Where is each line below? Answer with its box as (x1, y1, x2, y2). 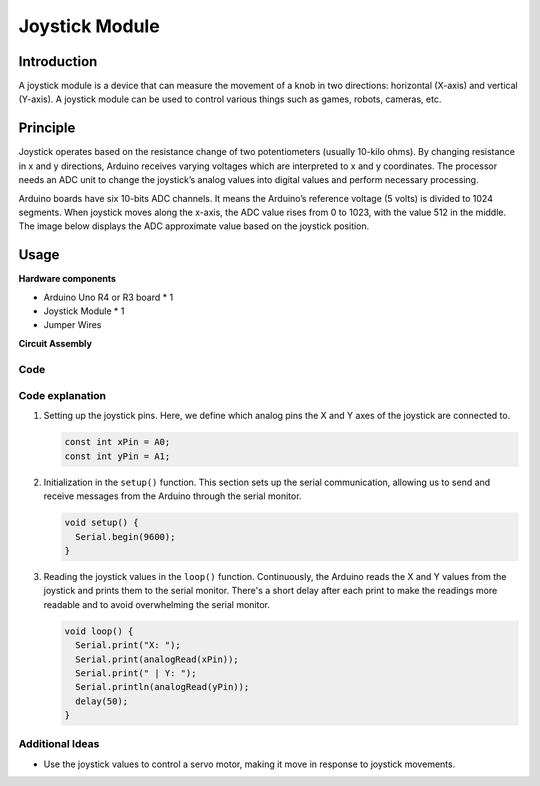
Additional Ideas (18, 737, 100, 751)
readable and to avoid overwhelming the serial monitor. (43, 598, 270, 610)
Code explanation (18, 389, 107, 403)
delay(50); (75, 695, 129, 707)
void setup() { (64, 517, 139, 529)
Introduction (18, 53, 98, 70)
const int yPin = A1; (64, 450, 171, 462)
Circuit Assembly (18, 337, 92, 349)
